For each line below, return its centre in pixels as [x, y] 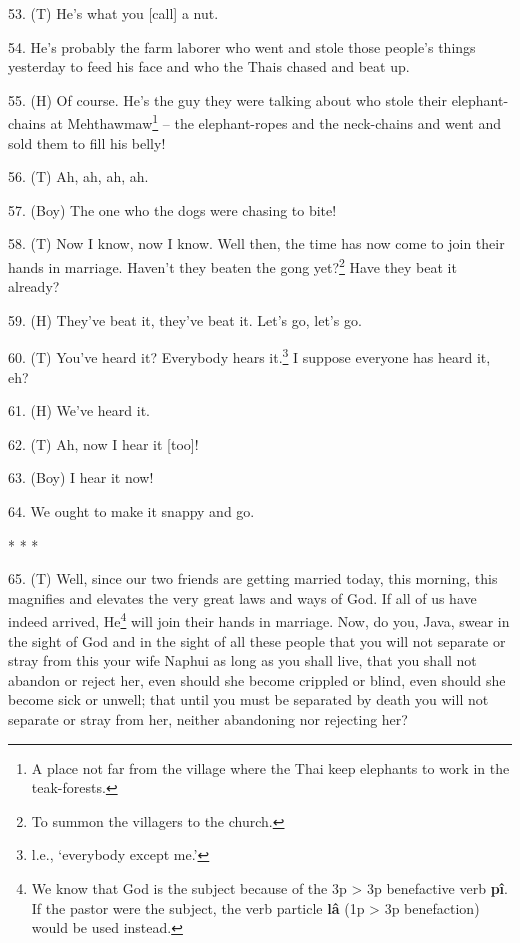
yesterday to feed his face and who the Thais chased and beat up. [209, 66]
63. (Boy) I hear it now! [81, 477]
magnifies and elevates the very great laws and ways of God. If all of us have [242, 597]
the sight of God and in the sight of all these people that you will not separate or [257, 640]
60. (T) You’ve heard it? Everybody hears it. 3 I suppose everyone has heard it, [249, 356]
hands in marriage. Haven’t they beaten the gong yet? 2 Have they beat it [232, 265]
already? [34, 286]
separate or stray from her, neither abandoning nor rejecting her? [208, 719]
